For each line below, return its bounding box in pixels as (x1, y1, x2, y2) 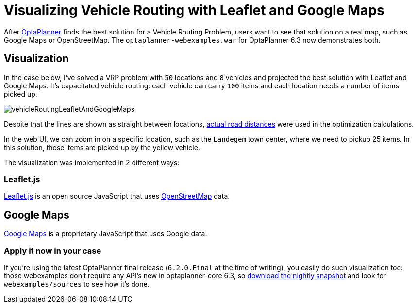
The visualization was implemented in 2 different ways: (4, 158, 180, 167)
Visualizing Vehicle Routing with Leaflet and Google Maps (4, 2, 384, 18)
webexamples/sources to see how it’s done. (4, 279, 150, 288)
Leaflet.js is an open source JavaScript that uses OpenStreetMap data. (4, 192, 230, 201)
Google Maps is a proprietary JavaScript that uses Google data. (4, 229, 207, 238)
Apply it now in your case (4, 245, 101, 256)
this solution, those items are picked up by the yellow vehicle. (4, 143, 200, 152)
